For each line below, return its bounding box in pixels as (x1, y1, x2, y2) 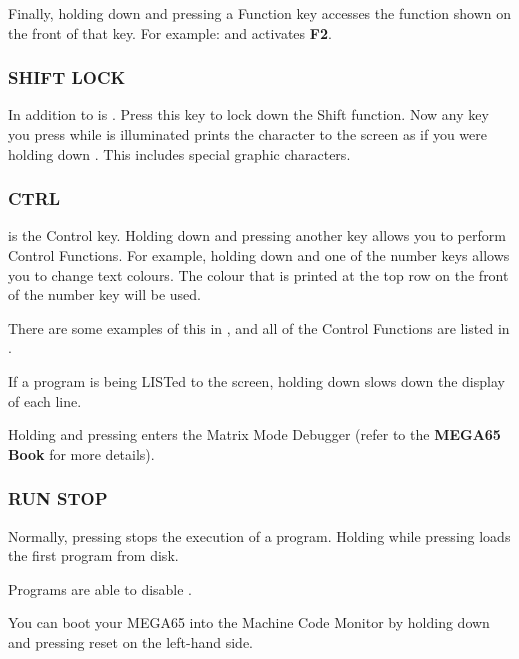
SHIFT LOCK (8, 65, 126, 90)
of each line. (8, 390, 82, 411)
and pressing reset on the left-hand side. (8, 631, 253, 652)
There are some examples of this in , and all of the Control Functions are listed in (8, 317, 510, 338)
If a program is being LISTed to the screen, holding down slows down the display (8, 370, 505, 391)
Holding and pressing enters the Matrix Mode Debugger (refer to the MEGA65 (8, 424, 501, 445)
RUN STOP (8, 486, 108, 511)
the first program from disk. (8, 545, 179, 566)
